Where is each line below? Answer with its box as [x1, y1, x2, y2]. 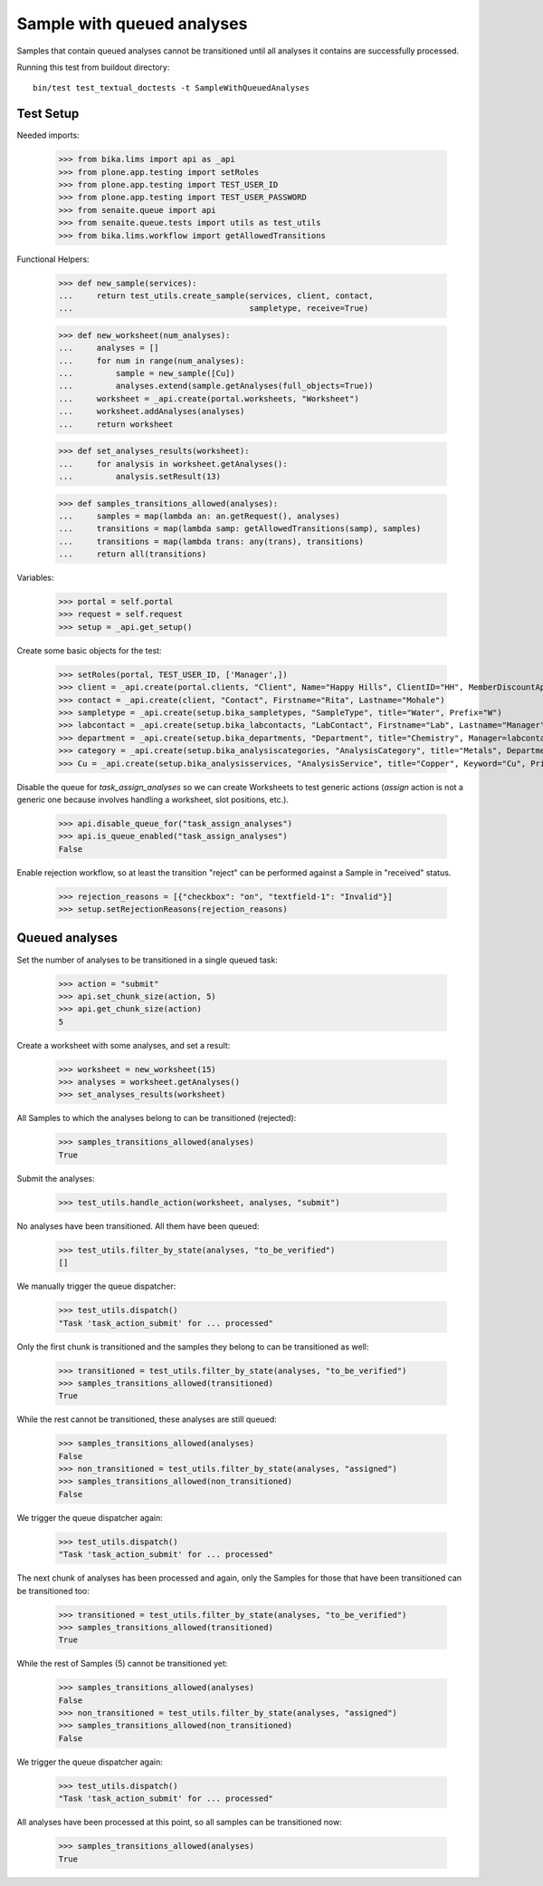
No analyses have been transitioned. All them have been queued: [16, 1220, 260, 1232]
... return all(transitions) [58, 549, 207, 559]
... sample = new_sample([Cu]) [58, 368, 235, 379]
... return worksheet [58, 419, 174, 430]
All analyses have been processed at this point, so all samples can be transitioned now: [16, 1817, 343, 1828]
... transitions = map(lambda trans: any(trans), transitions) [58, 536, 365, 546]
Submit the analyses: [16, 1173, 95, 1184]
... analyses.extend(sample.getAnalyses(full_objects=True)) [58, 381, 374, 392]
